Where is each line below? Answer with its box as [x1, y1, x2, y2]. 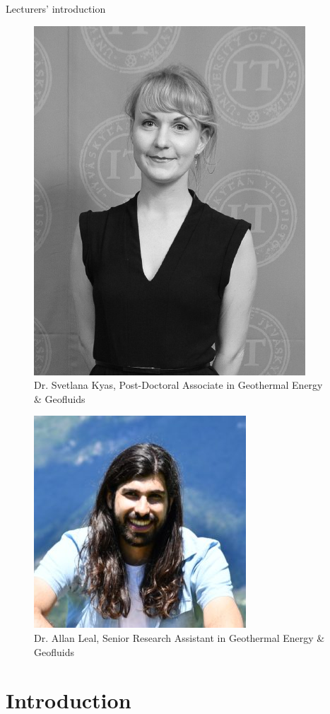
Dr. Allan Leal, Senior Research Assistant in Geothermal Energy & [34, 630, 325, 645]
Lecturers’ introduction [6, 1, 106, 16]
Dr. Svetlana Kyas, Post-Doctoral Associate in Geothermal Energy [34, 378, 323, 392]
